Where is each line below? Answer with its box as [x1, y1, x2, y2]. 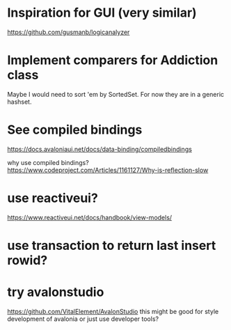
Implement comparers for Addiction [7, 52, 218, 68]
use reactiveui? [7, 190, 99, 206]
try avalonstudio [7, 284, 104, 300]
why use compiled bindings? [7, 158, 89, 166]
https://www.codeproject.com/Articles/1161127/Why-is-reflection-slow [7, 166, 209, 174]
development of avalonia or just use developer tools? [7, 315, 159, 323]
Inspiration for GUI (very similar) [7, 5, 197, 21]
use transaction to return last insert [7, 237, 216, 253]
